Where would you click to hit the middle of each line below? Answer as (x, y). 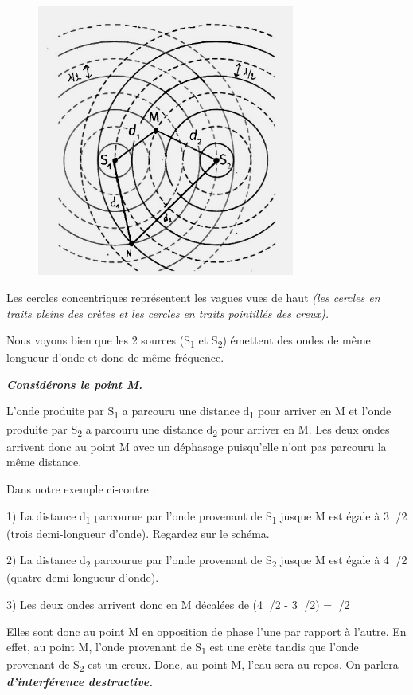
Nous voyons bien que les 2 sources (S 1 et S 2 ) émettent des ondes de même (189, 341)
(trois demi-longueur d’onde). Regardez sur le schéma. (138, 533)
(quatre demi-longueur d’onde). (83, 577)
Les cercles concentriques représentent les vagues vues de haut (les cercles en (193, 297)
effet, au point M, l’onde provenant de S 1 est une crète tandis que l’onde (183, 648)
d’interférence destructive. (80, 682)
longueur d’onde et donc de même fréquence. (115, 357)
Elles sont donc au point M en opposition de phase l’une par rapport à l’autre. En (206, 631)
